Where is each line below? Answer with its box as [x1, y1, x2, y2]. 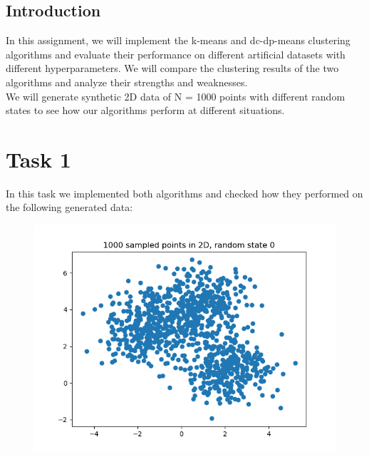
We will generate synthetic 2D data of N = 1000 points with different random [6, 88, 345, 103]
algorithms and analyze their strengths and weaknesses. [6, 74, 248, 89]
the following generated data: [6, 200, 133, 215]
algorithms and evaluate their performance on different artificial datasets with [6, 46, 345, 61]
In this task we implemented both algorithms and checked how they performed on [6, 185, 363, 200]
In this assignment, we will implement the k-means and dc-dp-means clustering [6, 33, 350, 48]
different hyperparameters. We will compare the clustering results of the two [6, 61, 339, 76]
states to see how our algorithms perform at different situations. [6, 103, 285, 118]
